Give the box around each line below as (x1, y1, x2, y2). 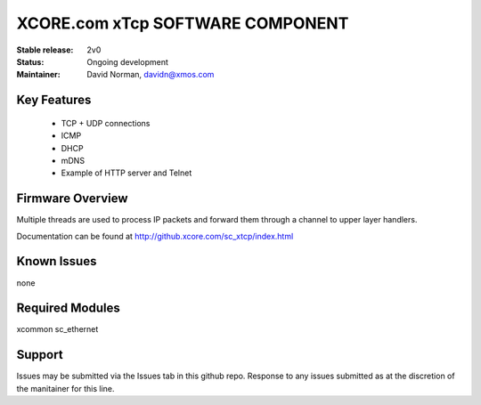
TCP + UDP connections (61, 117, 151, 128)
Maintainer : (16, 69, 61, 80)
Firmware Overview (16, 191, 128, 207)
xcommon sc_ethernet (16, 324, 99, 335)
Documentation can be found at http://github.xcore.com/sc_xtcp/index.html (16, 231, 294, 241)
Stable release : (16, 45, 74, 55)
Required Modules (16, 301, 120, 316)
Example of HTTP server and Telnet (61, 167, 192, 178)
